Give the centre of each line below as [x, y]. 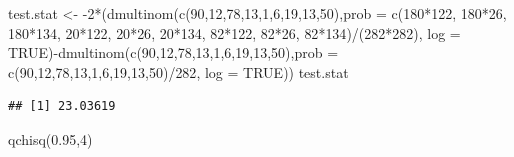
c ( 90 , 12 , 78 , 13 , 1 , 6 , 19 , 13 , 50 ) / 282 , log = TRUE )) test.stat [178, 71]
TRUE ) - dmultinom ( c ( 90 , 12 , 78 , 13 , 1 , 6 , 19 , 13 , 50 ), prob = [173, 52]
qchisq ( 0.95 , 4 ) [50, 138]
